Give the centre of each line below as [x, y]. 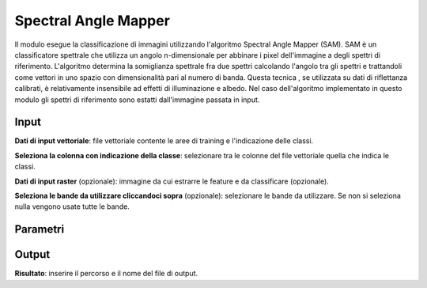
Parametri [40, 229]
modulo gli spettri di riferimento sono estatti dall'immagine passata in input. [137, 100]
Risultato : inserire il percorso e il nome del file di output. [106, 274]
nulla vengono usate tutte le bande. [72, 207]
